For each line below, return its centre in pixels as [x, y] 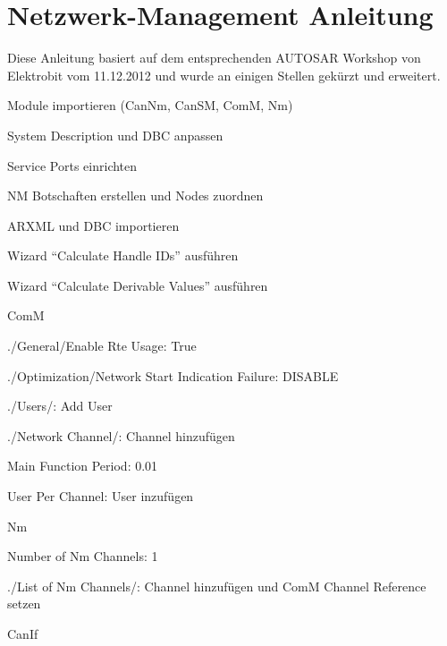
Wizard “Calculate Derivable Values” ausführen [138, 285]
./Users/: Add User [60, 406]
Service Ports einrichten [72, 165]
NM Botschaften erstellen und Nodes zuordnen [135, 195]
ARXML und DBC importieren [93, 225]
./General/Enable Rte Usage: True [102, 346]
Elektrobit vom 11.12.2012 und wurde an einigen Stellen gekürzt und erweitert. [224, 75]
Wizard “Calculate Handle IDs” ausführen [123, 255]
